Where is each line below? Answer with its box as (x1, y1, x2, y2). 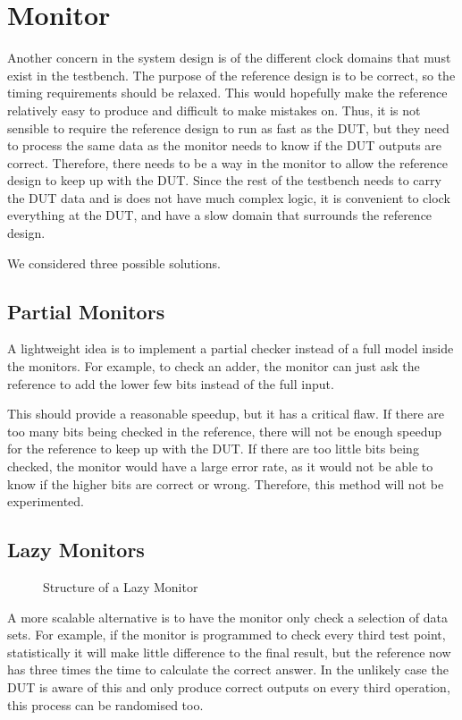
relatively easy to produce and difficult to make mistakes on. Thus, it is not (7, 100, 421, 119)
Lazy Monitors (7, 536, 145, 563)
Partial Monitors (7, 297, 165, 325)
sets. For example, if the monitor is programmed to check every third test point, (7, 625, 446, 644)
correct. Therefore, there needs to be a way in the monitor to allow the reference (7, 153, 449, 172)
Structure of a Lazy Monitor (43, 578, 198, 596)
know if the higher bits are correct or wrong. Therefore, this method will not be (7, 474, 444, 493)
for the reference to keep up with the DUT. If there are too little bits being (7, 439, 419, 458)
